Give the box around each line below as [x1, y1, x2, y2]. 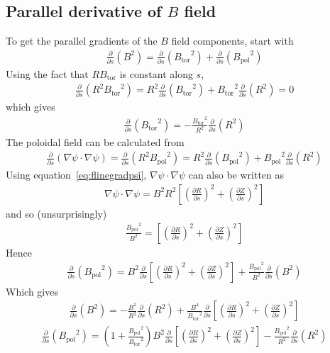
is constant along [119, 66, 193, 81]
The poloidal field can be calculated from [6, 134, 185, 149]
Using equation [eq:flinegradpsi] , [6, 167, 147, 182]
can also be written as [188, 167, 285, 182]
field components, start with [171, 33, 294, 48]
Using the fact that [6, 66, 89, 81]
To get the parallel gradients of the [6, 33, 158, 48]
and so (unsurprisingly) [6, 206, 107, 220]
